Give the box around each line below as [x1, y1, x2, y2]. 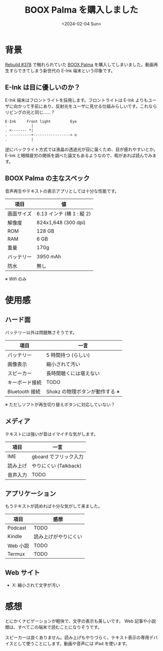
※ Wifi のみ [5, 276, 27, 282]
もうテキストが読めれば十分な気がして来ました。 [5, 503, 103, 509]
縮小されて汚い [46, 361, 81, 367]
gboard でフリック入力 [32, 453, 84, 460]
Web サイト [5, 568, 40, 577]
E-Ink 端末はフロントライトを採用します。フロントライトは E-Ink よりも [5, 97, 148, 103]
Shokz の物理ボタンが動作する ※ [46, 388, 120, 395]
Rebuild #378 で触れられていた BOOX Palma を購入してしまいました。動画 [5, 61, 154, 67]
